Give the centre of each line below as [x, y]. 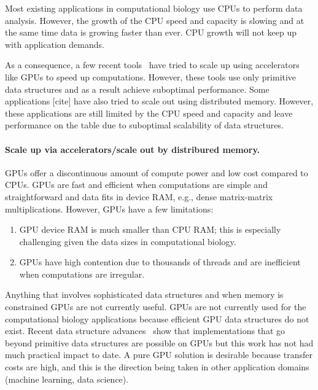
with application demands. [55, 44]
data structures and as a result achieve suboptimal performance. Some [137, 89]
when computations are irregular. [82, 274]
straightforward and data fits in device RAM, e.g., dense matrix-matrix [139, 196]
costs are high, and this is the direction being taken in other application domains [157, 367]
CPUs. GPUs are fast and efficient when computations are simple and [136, 185]
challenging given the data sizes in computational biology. [128, 241]
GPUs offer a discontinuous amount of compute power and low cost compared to [157, 172]
